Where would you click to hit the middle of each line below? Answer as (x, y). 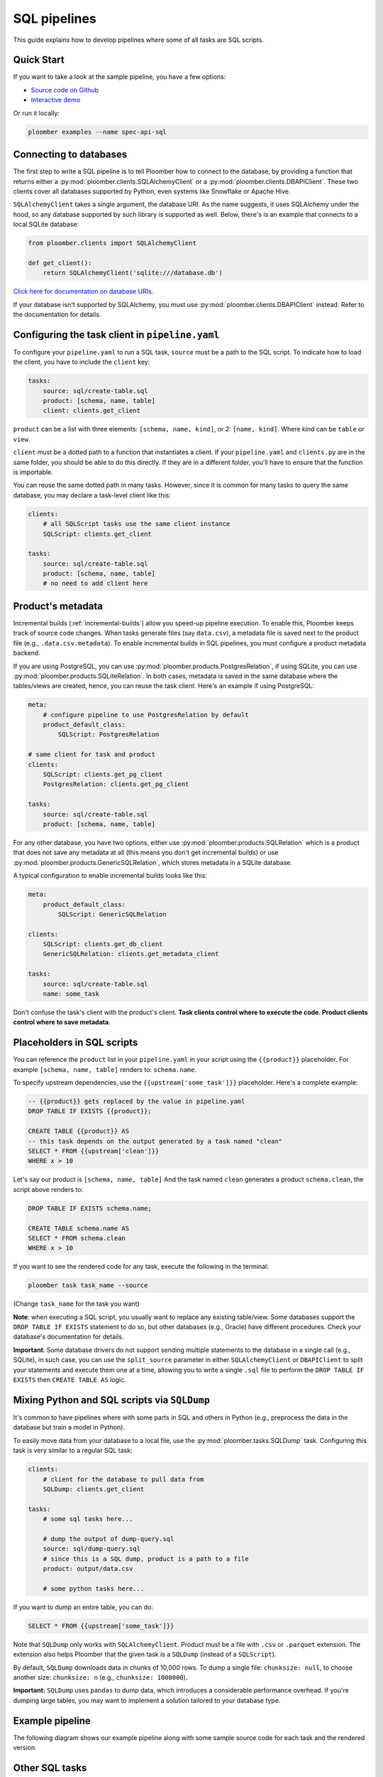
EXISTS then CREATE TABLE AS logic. (70, 1380)
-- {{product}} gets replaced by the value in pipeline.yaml (137, 1101)
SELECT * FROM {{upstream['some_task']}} (101, 1626)
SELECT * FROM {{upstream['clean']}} (94, 1151)
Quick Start (39, 60)
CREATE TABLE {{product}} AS (79, 1131)
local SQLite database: (46, 225)
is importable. (33, 472)
